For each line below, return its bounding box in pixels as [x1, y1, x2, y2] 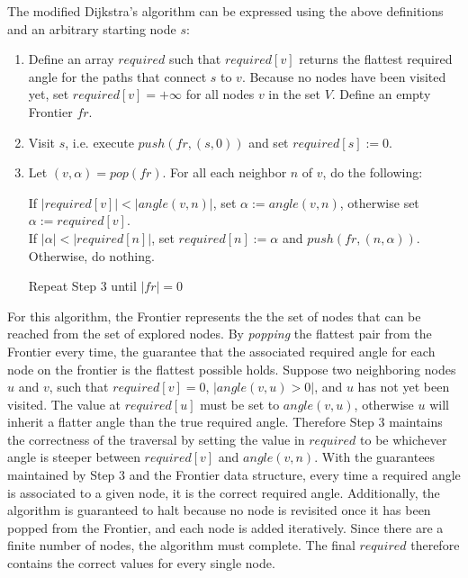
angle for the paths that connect [28, 67, 207, 86]
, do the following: [322, 163, 423, 182]
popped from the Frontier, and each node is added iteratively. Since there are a [7, 518, 444, 537]
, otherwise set [339, 193, 419, 212]
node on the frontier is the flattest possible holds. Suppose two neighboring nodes [7, 359, 456, 378]
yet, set [28, 85, 69, 104]
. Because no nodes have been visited [241, 67, 446, 86]
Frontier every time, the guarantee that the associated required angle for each [7, 341, 436, 360]
